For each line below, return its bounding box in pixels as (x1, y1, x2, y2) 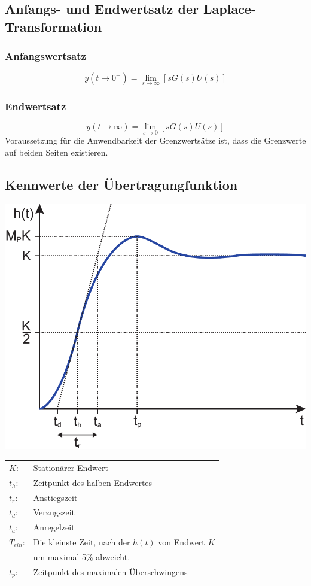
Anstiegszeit (33, 491, 78, 503)
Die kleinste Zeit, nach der (33, 536, 130, 548)
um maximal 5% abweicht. (33, 550, 130, 563)
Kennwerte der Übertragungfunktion (5, 175, 238, 193)
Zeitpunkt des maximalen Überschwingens (33, 566, 188, 578)
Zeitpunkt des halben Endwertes (33, 476, 153, 488)
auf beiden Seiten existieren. (5, 145, 108, 158)
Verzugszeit (33, 506, 75, 518)
